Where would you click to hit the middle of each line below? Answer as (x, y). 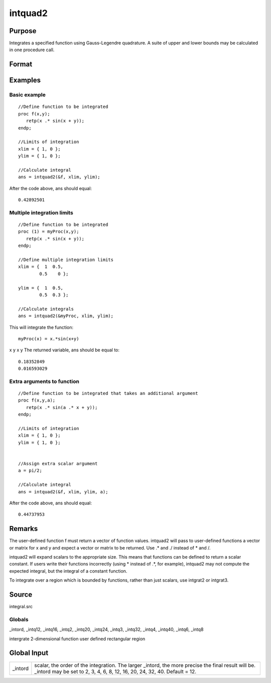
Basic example (28, 95)
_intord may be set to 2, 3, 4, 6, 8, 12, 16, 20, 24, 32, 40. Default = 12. (115, 671)
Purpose (23, 31)
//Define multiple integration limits (66, 260)
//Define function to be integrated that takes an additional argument (108, 393)
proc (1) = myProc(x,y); (49, 232)
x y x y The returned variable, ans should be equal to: (64, 350)
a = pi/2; (30, 471)
